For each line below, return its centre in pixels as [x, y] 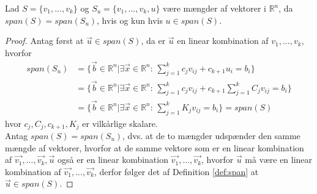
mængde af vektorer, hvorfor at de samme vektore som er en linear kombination [155, 147]
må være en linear [279, 160]
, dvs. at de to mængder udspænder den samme [211, 135]
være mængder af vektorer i [214, 8]
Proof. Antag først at [44, 41]
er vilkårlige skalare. [120, 123]
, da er [153, 41]
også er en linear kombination [113, 160]
